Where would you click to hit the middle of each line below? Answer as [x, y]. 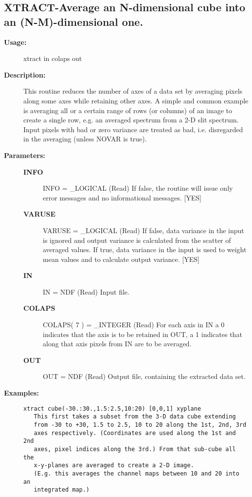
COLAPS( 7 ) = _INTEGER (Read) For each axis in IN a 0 [134, 325]
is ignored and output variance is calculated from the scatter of [137, 240]
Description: [25, 74]
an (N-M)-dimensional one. [74, 21]
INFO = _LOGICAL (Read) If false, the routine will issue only [138, 188]
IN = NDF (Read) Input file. [86, 291]
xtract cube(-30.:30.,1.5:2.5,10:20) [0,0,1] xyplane [112, 408]
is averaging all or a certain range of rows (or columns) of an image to [128, 110]
